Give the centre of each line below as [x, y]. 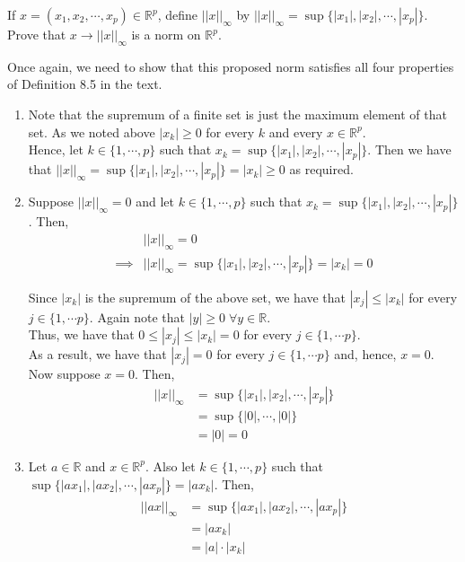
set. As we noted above [92, 132]
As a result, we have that [97, 354]
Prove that [37, 34]
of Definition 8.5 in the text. [85, 84]
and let [155, 202]
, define [177, 14]
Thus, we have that [81, 334]
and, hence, [365, 354]
